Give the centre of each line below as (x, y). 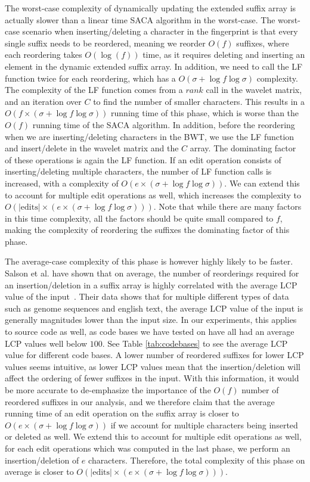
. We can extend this (262, 183)
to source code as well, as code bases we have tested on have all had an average (150, 332)
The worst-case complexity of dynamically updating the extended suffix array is (151, 8)
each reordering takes (44, 55)
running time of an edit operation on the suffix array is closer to (122, 413)
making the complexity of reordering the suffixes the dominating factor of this (147, 230)
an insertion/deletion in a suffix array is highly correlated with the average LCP (151, 284)
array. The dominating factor (243, 148)
